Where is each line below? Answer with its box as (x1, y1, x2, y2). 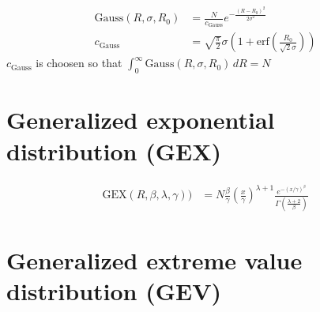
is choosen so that (36, 55, 122, 71)
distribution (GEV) (6, 275, 222, 307)
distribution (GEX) (6, 134, 222, 167)
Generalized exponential (6, 103, 275, 136)
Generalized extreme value (6, 243, 303, 276)
